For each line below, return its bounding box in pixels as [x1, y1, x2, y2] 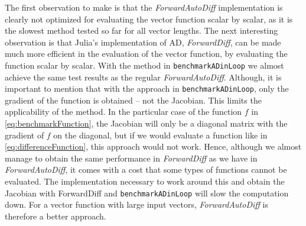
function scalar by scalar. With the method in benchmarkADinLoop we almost [5, 59, 284, 71]
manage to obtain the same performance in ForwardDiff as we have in [5, 151, 258, 164]
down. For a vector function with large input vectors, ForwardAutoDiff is [5, 198, 268, 211]
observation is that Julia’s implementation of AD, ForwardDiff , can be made [5, 35, 281, 48]
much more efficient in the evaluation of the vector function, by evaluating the [5, 47, 288, 60]
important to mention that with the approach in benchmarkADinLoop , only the [5, 82, 289, 95]
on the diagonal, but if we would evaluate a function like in [53, 128, 268, 141]
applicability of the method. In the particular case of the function [5, 105, 242, 118]
